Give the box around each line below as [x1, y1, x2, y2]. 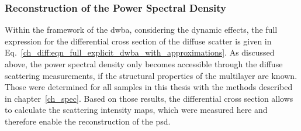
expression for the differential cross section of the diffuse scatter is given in [5, 35, 272, 47]
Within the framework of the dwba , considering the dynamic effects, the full [5, 23, 278, 36]
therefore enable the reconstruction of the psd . [5, 115, 171, 127]
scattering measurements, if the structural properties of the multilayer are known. [5, 69, 297, 81]
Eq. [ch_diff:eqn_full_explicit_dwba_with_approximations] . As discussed [5, 46, 275, 58]
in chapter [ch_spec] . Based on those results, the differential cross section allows [5, 92, 293, 104]
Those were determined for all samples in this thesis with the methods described [5, 81, 293, 93]
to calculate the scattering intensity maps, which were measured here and [5, 104, 268, 116]
